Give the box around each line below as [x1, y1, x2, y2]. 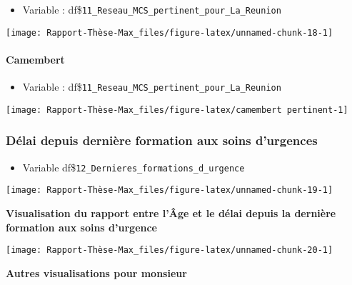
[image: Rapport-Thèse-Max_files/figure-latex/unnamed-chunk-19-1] [6, 185, 333, 196]
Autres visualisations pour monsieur [6, 265, 187, 280]
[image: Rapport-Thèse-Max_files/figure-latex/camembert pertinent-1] [6, 104, 348, 115]
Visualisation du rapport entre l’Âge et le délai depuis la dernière [6, 205, 336, 220]
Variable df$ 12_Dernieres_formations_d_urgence [22, 159, 245, 174]
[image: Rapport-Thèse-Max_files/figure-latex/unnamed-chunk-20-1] [6, 245, 333, 256]
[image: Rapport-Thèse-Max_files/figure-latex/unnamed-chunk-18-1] [6, 27, 333, 38]
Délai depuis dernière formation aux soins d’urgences [6, 131, 318, 149]
